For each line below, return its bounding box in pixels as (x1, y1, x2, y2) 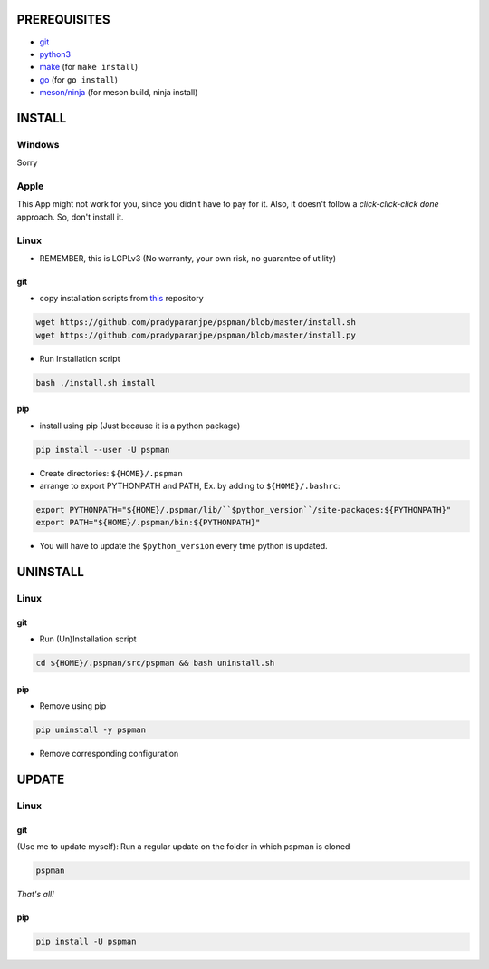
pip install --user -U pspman (35, 445, 170, 455)
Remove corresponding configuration (39, 749, 179, 759)
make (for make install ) (39, 62, 139, 73)
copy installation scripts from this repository (39, 293, 204, 304)
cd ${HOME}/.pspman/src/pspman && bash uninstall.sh (35, 658, 275, 669)
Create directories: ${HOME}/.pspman (39, 467, 183, 478)
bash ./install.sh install (35, 377, 156, 387)
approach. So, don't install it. (16, 211, 124, 222)
